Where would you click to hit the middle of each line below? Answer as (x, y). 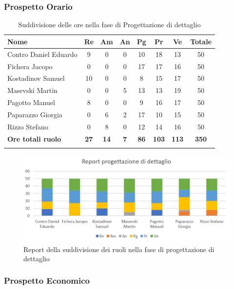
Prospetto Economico (47, 280)
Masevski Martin (32, 90)
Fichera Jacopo (30, 66)
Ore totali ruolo (34, 138)
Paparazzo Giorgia (35, 114)
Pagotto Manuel (31, 102)
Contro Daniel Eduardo (42, 54)
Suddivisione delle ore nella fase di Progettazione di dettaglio (109, 25)
